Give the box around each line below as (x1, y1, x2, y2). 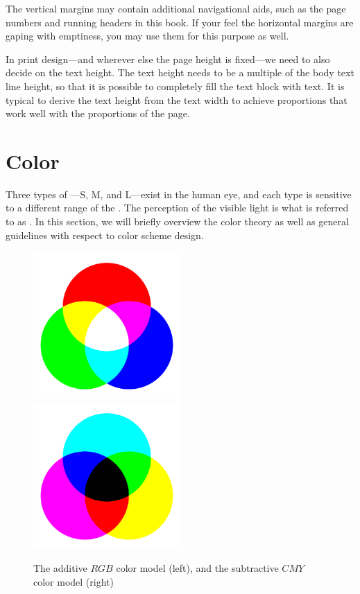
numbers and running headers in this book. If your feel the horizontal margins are (6, 15, 354, 29)
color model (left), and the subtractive (116, 561, 279, 575)
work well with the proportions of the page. (6, 106, 190, 121)
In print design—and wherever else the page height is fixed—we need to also (6, 51, 330, 66)
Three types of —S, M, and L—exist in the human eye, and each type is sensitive (6, 186, 352, 201)
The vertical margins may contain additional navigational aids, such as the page (6, 1, 346, 15)
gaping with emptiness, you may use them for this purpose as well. (6, 28, 289, 43)
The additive (33, 561, 87, 575)
